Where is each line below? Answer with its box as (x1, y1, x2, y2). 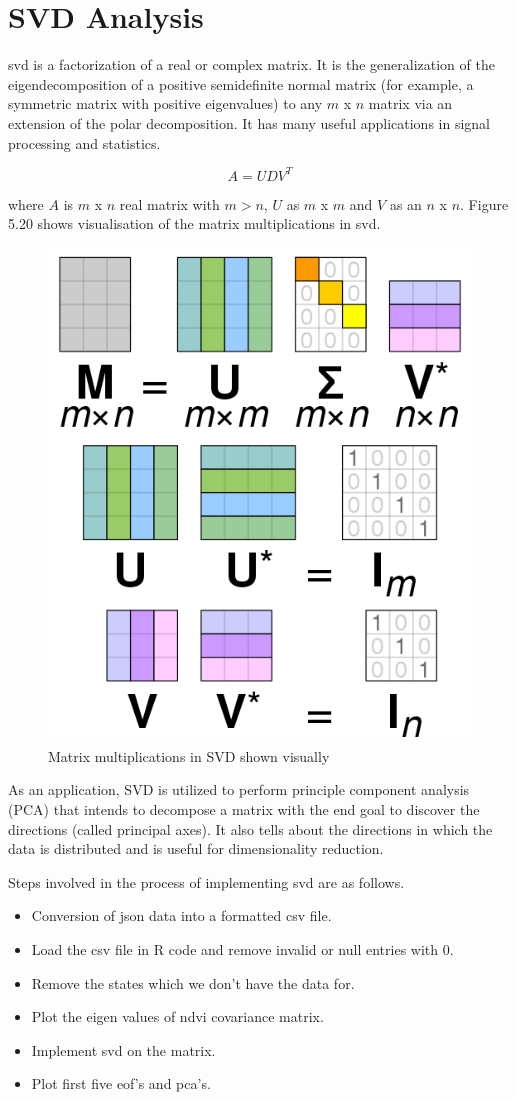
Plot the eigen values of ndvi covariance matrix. (31, 1006, 324, 1027)
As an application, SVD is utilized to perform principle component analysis (8, 779, 470, 800)
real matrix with (119, 193, 220, 214)
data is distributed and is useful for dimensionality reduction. (8, 838, 384, 859)
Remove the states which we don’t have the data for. (31, 972, 355, 993)
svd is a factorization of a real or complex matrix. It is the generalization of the (8, 54, 495, 75)
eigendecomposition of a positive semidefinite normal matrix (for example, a (8, 73, 474, 94)
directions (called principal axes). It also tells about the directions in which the (8, 818, 493, 839)
